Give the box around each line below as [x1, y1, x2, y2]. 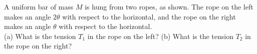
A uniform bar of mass [4, 1, 74, 11]
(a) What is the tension [4, 30, 76, 41]
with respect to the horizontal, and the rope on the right [62, 11, 236, 21]
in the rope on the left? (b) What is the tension [87, 30, 233, 41]
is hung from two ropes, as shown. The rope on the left [85, 1, 253, 11]
